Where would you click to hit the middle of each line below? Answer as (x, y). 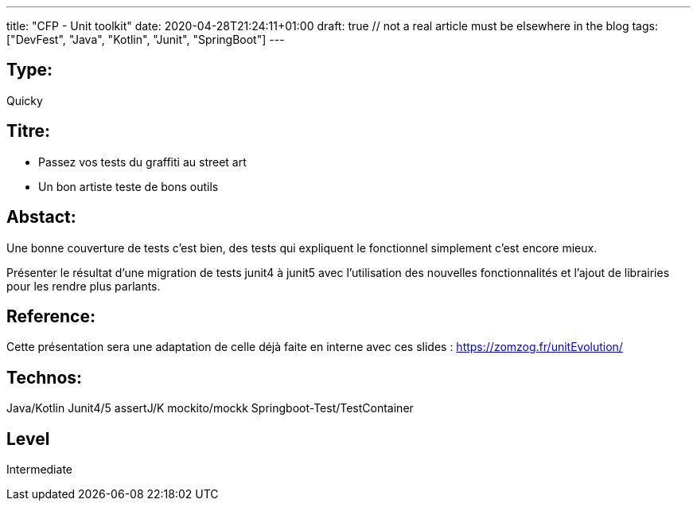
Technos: (45, 377)
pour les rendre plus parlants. (84, 286)
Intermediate (39, 470)
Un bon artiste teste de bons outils (128, 186)
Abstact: (41, 217)
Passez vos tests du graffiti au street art (142, 162)
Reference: (51, 316)
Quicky (25, 100)
